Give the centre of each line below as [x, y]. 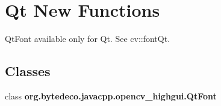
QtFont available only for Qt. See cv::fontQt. [88, 39]
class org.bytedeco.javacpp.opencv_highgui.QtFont [111, 96]
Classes [28, 71]
